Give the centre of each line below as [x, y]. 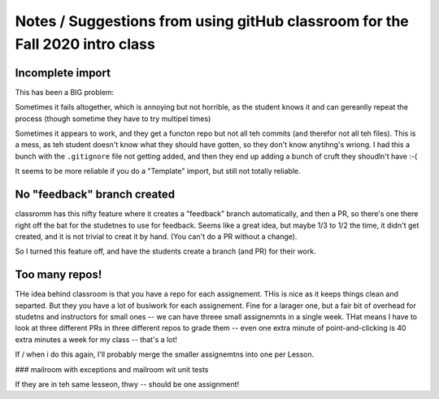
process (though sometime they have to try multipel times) [113, 119]
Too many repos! [59, 275]
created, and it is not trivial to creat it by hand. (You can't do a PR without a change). [156, 236]
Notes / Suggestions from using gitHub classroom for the [212, 21]
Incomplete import [63, 73]
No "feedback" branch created [95, 195]
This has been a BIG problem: [65, 92]
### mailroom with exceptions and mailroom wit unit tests [112, 369]
